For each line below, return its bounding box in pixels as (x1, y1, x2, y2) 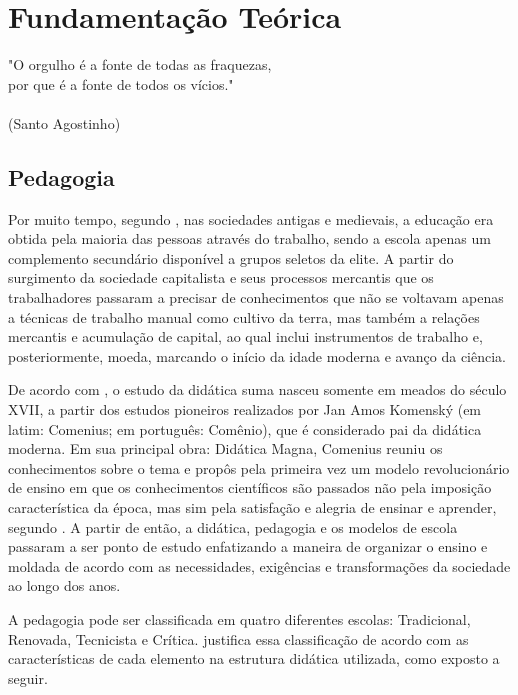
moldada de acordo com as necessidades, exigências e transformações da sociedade (8, 555, 511, 576)
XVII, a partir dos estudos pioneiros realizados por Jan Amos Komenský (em (8, 399, 482, 420)
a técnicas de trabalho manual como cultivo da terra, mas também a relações (8, 306, 480, 327)
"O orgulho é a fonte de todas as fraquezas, (8, 54, 272, 75)
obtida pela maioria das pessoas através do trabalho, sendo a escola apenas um (8, 228, 491, 249)
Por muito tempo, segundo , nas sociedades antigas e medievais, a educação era (8, 208, 494, 229)
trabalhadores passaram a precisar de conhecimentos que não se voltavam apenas (8, 287, 504, 308)
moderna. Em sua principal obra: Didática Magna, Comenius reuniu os (8, 438, 443, 459)
